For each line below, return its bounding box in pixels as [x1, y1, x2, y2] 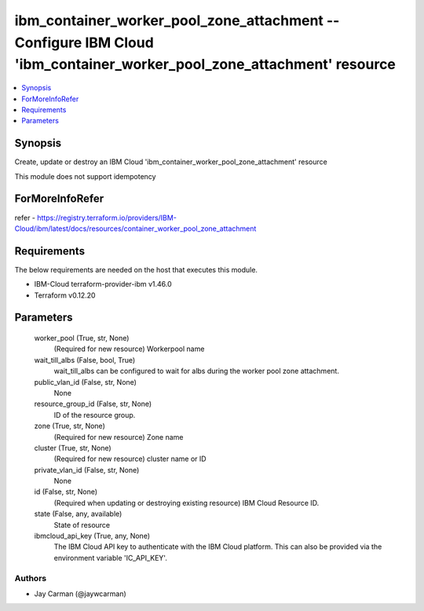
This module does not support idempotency [14, 171, 156, 181]
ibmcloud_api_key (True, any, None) [34, 531, 151, 541]
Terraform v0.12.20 [34, 291, 96, 300]
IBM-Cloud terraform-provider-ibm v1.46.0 [34, 280, 172, 289]
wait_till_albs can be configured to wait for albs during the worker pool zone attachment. [53, 366, 339, 376]
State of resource [53, 520, 111, 529]
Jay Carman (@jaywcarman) [34, 589, 127, 598]
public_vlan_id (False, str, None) [34, 377, 137, 386]
